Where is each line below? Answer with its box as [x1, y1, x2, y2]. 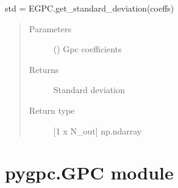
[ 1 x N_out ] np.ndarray [53, 124, 142, 137]
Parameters [29, 22, 71, 35]
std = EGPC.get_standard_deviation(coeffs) [5, 2, 174, 14]
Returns [29, 63, 59, 75]
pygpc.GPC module [5, 160, 174, 185]
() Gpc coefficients [53, 43, 122, 55]
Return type [29, 103, 75, 116]
